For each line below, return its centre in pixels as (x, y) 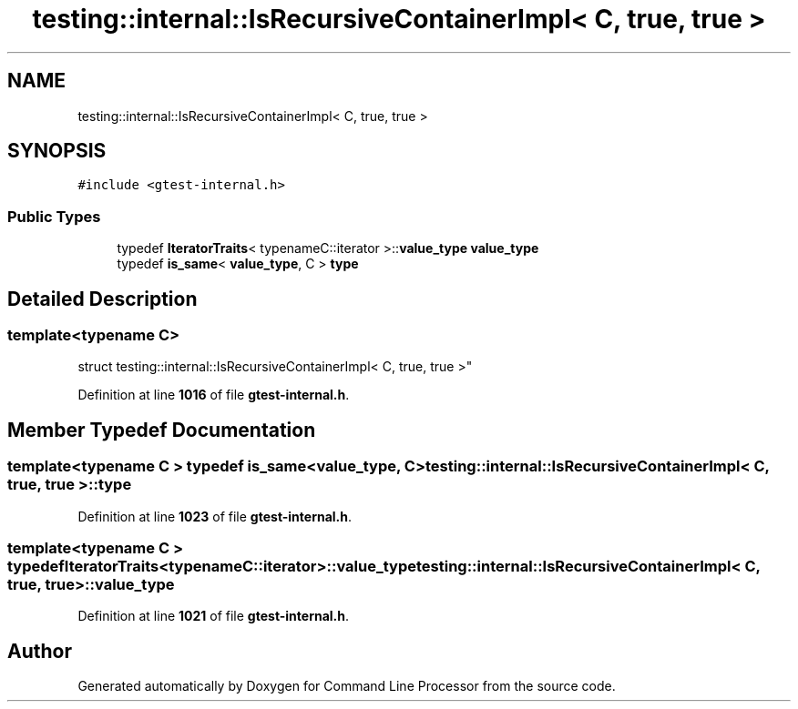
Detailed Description (102, 299)
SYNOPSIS (57, 151)
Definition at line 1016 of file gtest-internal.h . (214, 395)
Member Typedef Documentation (162, 430)
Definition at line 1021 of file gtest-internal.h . (214, 616)
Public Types (54, 216)
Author (40, 651)
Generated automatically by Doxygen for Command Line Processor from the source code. (347, 686)
